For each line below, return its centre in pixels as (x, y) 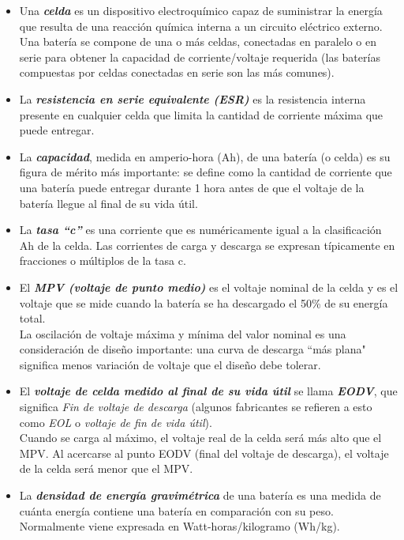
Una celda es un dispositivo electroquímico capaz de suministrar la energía (201, 10)
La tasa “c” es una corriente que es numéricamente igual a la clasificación (200, 230)
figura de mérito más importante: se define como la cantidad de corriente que (206, 172)
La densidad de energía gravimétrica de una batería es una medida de (200, 495)
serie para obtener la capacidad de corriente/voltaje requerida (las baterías (200, 57)
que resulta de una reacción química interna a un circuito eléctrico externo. (201, 26)
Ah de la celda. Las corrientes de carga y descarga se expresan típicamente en (207, 245)
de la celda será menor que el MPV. (106, 468)
